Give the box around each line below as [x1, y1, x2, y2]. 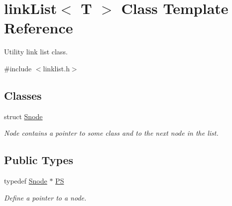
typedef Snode [4, 176, 47, 186]
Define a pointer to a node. [4, 192, 87, 203]
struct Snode [4, 111, 43, 121]
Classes [4, 87, 42, 103]
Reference [4, 17, 73, 38]
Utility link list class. [4, 46, 68, 57]
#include [4, 63, 32, 73]
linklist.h [43, 63, 70, 73]
